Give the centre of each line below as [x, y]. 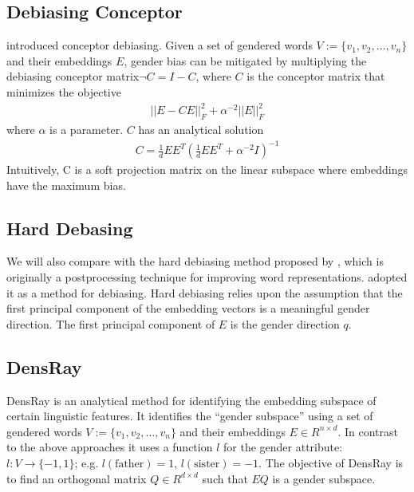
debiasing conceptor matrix [73, 76]
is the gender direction [285, 323]
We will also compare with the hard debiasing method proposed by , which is [195, 261]
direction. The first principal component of [111, 323]
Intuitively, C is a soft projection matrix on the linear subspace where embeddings [207, 169]
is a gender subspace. [324, 478]
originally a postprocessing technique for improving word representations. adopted [207, 277]
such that [225, 478]
